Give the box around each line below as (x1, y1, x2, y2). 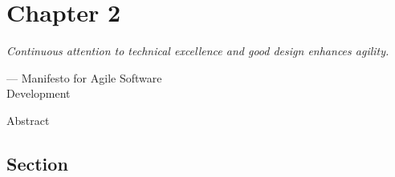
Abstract (6, 111, 50, 128)
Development (6, 85, 71, 102)
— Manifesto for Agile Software (6, 69, 162, 86)
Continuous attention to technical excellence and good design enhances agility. (6, 42, 389, 59)
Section (6, 151, 68, 175)
